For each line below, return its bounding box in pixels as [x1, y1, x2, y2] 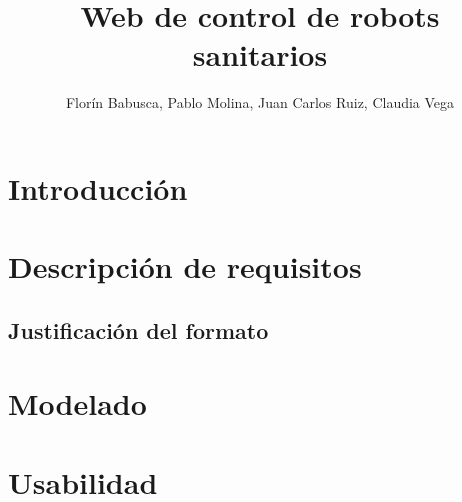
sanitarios [192, 34, 328, 75]
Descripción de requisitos [8, 246, 362, 287]
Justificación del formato [8, 314, 269, 345]
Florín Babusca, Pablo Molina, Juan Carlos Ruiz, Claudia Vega [65, 92, 455, 113]
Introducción [8, 167, 188, 208]
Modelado [8, 383, 147, 424]
